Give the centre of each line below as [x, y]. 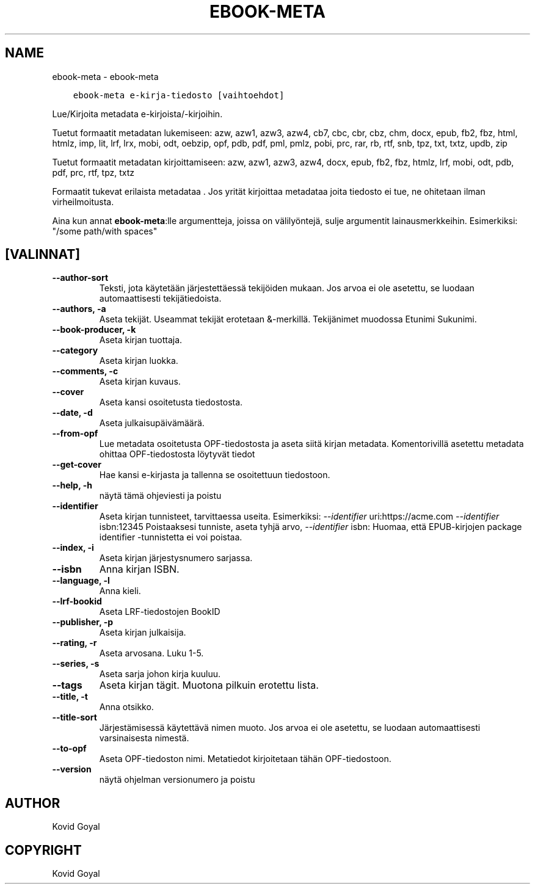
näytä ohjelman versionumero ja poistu [177, 780]
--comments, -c [85, 371]
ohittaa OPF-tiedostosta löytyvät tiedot [177, 454]
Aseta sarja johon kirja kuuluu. [160, 674]
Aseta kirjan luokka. [139, 361]
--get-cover [77, 465]
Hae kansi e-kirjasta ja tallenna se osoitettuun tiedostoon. [215, 475]
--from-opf [75, 434]
